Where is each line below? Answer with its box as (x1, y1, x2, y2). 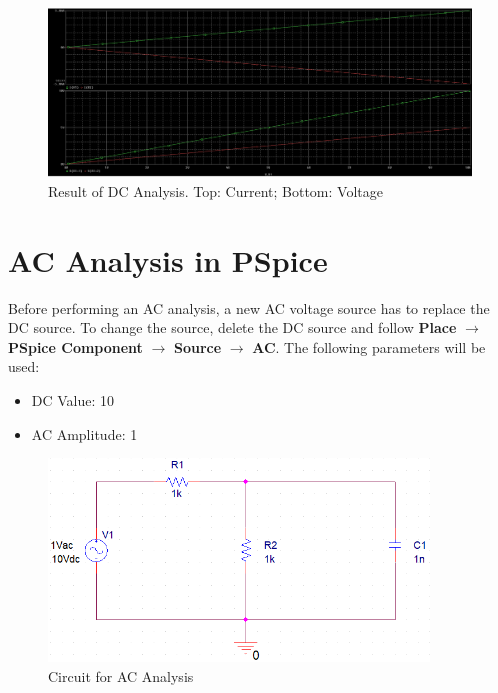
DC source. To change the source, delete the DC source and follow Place (8, 317, 457, 338)
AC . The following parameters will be (252, 336, 486, 357)
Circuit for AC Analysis (48, 665, 194, 686)
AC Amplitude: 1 (31, 423, 138, 444)
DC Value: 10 (31, 390, 115, 411)
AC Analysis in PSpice (8, 239, 328, 280)
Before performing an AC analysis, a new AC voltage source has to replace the (8, 297, 490, 318)
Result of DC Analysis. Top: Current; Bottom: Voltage (48, 180, 383, 201)
